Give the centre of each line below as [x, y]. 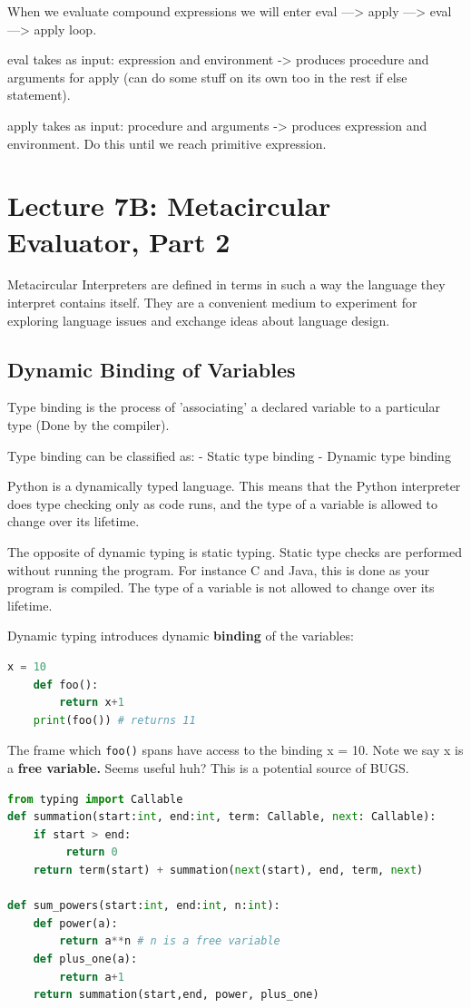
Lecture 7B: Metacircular [169, 206]
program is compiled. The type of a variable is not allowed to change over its [221, 587]
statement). [39, 95]
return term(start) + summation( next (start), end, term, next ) [228, 870]
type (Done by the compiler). [88, 425]
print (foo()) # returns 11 [114, 720]
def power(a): [75, 923]
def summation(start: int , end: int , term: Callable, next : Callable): [222, 817]
